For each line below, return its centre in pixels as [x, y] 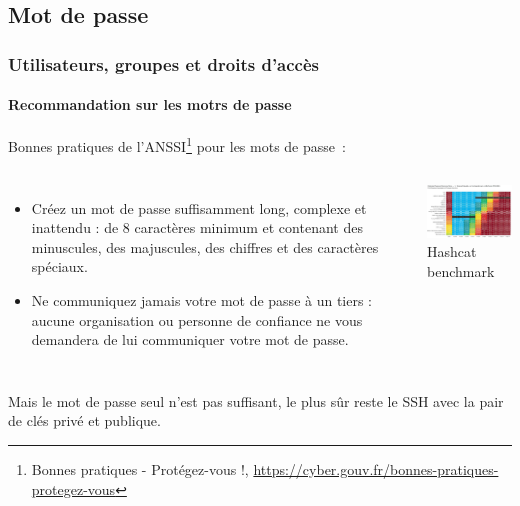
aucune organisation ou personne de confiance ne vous [197, 319]
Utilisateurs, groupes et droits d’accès [164, 63]
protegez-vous [73, 488]
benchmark [461, 271]
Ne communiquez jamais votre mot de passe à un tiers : [202, 300]
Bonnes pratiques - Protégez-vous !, [140, 469]
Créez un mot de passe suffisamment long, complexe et [199, 207]
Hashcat [452, 251]
